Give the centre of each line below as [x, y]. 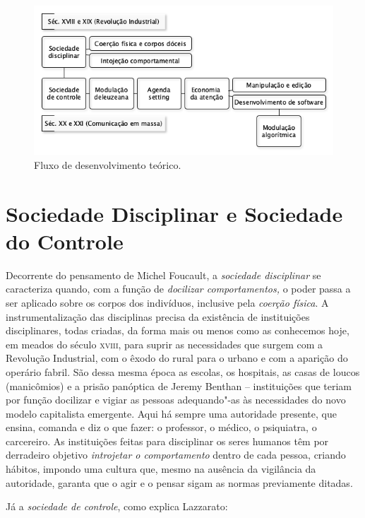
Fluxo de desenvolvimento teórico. [108, 164]
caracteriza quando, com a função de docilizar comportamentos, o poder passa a [178, 289]
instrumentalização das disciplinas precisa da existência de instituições [158, 316]
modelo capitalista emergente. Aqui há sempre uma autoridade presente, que [171, 413]
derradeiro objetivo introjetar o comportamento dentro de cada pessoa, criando [176, 455]
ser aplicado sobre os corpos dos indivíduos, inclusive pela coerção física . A [167, 302]
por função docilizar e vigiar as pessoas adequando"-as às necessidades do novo [176, 400]
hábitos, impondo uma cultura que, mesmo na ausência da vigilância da [161, 469]
